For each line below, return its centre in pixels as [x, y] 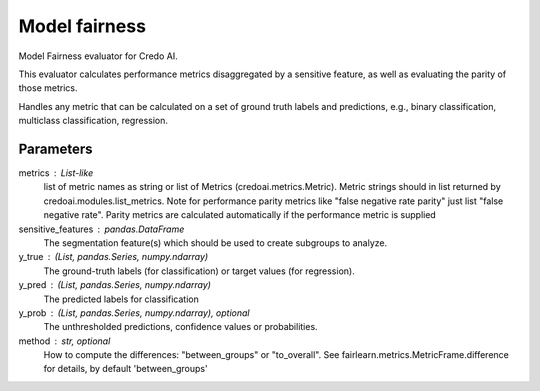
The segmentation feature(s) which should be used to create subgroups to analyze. [215, 242]
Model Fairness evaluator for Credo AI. [98, 56]
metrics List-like [56, 173]
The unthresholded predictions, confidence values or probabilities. [181, 327]
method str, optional [64, 341]
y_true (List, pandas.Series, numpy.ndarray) [113, 257]
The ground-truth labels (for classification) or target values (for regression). [199, 271]
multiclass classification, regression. [93, 121]
